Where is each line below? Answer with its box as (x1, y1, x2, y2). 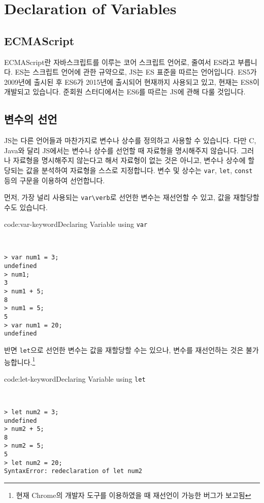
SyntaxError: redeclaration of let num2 (4, 467, 143, 475)
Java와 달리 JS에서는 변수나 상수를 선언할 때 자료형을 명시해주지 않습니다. (4, 145, 239, 155)
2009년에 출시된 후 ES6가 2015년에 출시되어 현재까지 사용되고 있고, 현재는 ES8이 (4, 76, 259, 87)
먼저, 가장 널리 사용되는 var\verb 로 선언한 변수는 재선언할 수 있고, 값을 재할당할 (4, 192, 259, 203)
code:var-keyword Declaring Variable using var (4, 219, 148, 229)
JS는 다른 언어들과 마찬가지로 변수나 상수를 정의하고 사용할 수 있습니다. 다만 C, (4, 135, 256, 146)
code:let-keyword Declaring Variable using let (4, 373, 146, 384)
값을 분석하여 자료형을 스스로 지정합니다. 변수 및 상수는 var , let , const (26, 164, 253, 175)
